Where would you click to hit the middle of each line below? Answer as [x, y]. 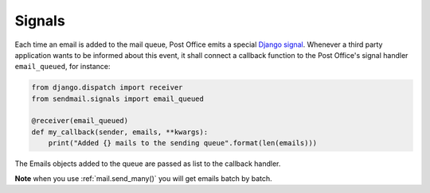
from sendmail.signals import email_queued [118, 98]
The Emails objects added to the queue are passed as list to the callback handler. [148, 164]
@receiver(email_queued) [80, 121]
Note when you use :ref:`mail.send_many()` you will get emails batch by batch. [143, 178]
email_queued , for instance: [63, 67]
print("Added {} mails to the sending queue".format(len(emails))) [183, 143]
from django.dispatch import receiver [107, 88]
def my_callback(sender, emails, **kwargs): [120, 132]
